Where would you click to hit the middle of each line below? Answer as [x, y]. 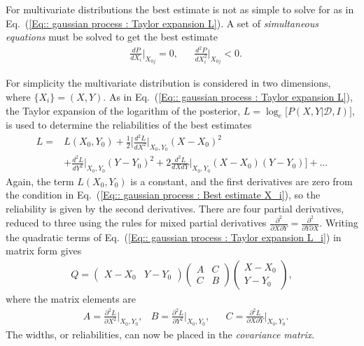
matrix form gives [44, 251]
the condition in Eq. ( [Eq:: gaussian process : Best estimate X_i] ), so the [163, 195]
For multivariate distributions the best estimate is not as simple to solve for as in [180, 9]
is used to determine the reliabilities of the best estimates [129, 125]
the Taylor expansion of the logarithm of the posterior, [123, 110]
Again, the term [40, 181]
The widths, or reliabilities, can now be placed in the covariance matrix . [160, 334]
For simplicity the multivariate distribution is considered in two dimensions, [168, 83]
